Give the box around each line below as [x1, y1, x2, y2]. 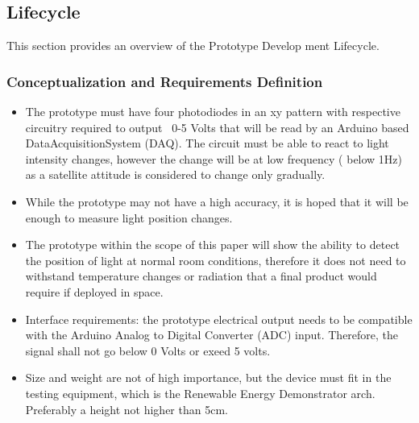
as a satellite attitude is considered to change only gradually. [25, 166, 326, 183]
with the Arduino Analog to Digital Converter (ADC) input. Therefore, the [25, 326, 399, 343]
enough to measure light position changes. [25, 209, 233, 226]
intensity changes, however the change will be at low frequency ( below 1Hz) [25, 150, 403, 167]
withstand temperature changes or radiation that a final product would [25, 267, 377, 284]
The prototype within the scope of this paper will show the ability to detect [25, 236, 400, 253]
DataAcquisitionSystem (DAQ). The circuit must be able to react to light [25, 135, 389, 151]
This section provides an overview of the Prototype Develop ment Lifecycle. [6, 37, 380, 54]
